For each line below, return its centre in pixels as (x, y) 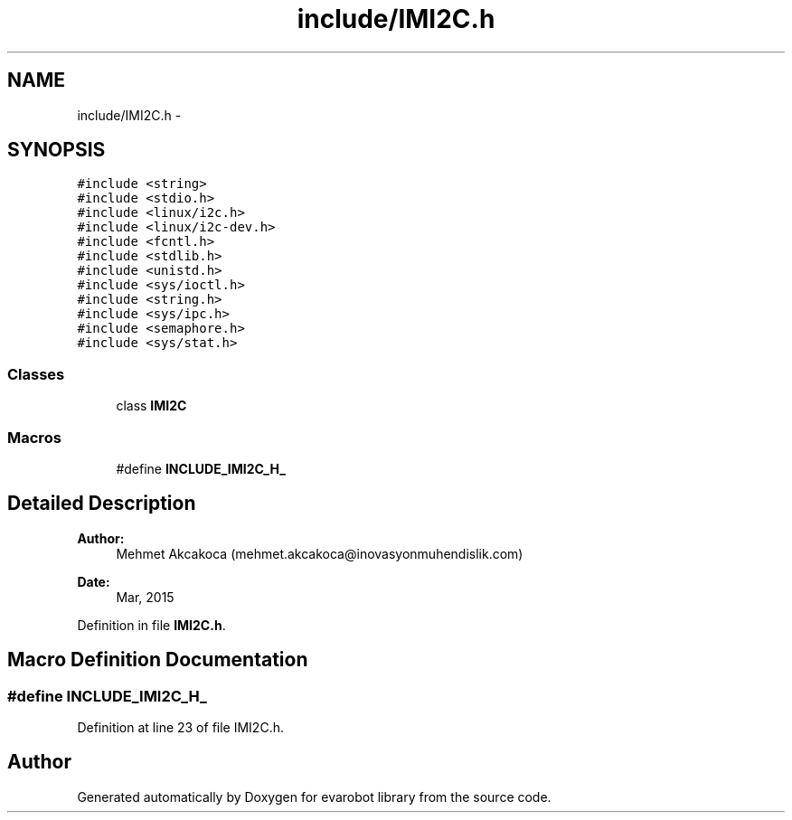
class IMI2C (151, 406)
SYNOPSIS (57, 150)
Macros (34, 437)
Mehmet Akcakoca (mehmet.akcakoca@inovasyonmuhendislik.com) (320, 553)
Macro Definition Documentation (158, 660)
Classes (36, 374)
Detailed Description (102, 504)
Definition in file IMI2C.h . (151, 625)
